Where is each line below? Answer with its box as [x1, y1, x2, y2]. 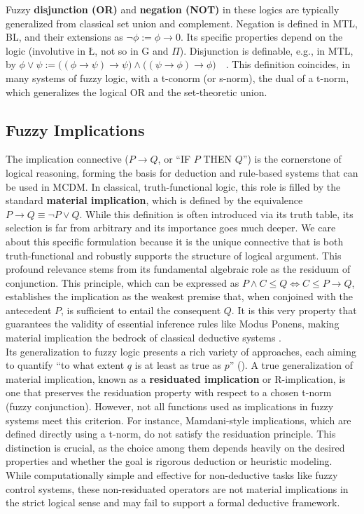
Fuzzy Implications [6, 119, 145, 140]
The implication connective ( [6, 151, 129, 166]
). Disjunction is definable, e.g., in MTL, [179, 43, 353, 58]
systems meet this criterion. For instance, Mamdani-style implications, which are [6, 412, 351, 427]
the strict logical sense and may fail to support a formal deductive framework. [6, 495, 340, 510]
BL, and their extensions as [6, 29, 123, 44]
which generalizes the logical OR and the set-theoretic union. [6, 84, 267, 99]
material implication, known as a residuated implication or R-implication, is [6, 371, 346, 386]
